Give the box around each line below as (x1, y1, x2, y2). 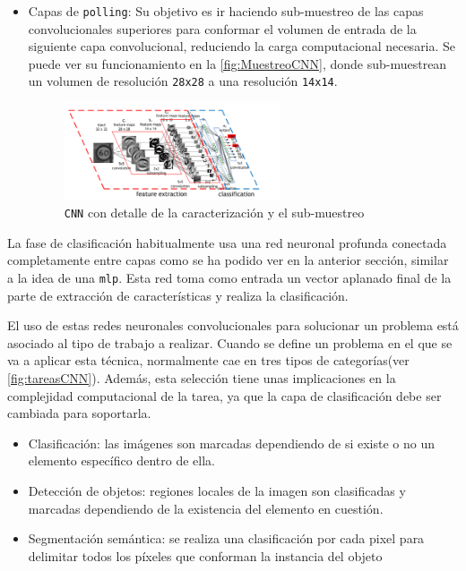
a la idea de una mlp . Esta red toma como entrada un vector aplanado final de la (7, 268, 452, 286)
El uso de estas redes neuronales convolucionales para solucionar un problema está (7, 316, 459, 335)
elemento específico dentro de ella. (28, 451, 215, 470)
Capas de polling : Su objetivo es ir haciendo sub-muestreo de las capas (28, 2, 424, 20)
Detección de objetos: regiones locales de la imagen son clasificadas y (28, 482, 406, 499)
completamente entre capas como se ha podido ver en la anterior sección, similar (7, 251, 449, 269)
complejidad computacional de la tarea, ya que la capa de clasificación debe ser (7, 386, 442, 405)
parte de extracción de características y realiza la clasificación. (7, 285, 349, 304)
